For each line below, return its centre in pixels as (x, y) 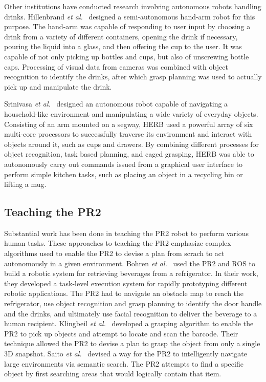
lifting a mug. (25, 184)
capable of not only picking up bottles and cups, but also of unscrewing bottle (127, 56)
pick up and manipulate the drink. (58, 86)
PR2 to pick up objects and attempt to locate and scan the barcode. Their (121, 333)
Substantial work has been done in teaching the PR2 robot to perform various (127, 233)
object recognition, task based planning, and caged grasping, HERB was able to (129, 154)
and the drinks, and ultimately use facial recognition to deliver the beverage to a (131, 313)
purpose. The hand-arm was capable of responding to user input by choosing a (127, 26)
